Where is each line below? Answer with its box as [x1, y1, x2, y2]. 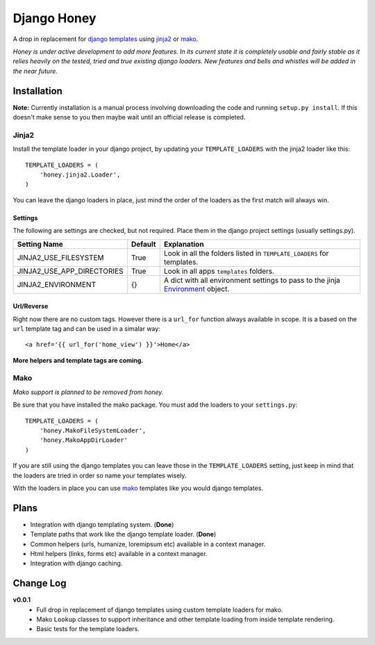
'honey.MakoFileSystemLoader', [39, 426, 147, 434]
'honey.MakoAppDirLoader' [39, 436, 128, 444]
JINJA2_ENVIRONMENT [17, 279, 97, 289]
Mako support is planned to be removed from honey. [12, 388, 164, 396]
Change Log [12, 578, 67, 589]
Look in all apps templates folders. [163, 266, 274, 276]
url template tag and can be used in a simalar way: [12, 324, 161, 333]
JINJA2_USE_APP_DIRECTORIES [17, 266, 124, 276]
